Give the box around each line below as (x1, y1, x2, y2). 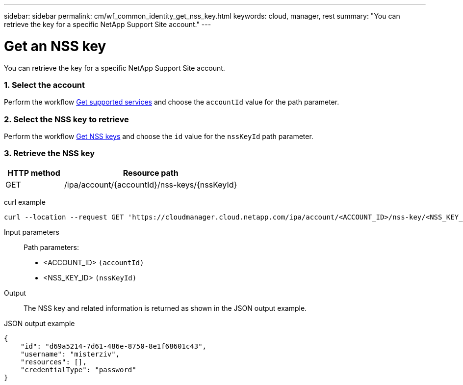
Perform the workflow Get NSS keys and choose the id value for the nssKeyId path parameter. (4, 132, 313, 140)
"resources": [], (20, 357, 87, 366)
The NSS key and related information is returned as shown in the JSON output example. (24, 303, 307, 312)
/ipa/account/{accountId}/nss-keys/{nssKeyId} (64, 179, 237, 190)
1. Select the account (4, 80, 85, 90)
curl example (4, 197, 46, 206)
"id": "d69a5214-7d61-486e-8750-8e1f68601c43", (20, 342, 207, 350)
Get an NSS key (4, 37, 106, 55)
